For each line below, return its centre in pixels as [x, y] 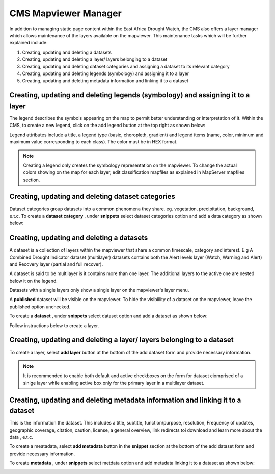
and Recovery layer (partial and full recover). [56, 264]
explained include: [29, 43]
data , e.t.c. [21, 437]
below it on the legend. [34, 281]
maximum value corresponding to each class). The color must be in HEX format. [93, 142]
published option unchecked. [40, 307]
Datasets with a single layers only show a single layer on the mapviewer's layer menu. [99, 290]
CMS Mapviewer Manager [65, 13]
